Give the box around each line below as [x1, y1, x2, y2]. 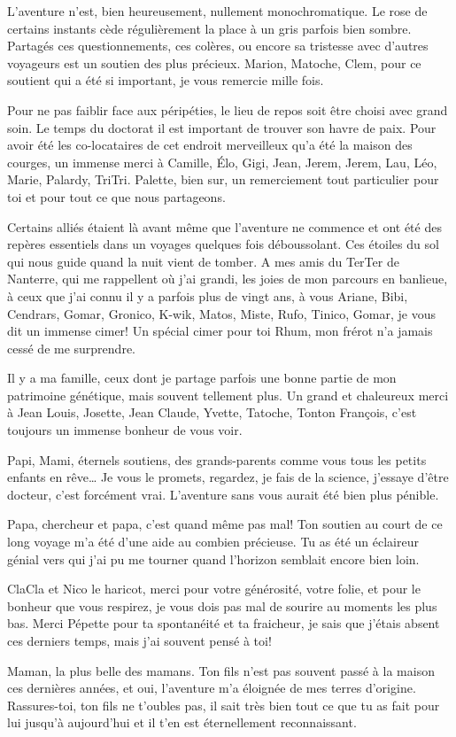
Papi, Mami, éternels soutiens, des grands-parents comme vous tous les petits [7, 450, 427, 469]
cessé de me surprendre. [7, 338, 135, 357]
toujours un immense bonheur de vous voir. [7, 421, 243, 439]
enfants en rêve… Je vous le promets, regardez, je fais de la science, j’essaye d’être [7, 468, 449, 486]
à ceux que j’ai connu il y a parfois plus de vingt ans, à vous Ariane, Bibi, [7, 286, 408, 305]
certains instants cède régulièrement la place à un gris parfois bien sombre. [7, 19, 412, 37]
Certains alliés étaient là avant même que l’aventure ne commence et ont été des [7, 217, 442, 236]
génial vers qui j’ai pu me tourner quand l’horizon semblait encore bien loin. [7, 549, 420, 568]
